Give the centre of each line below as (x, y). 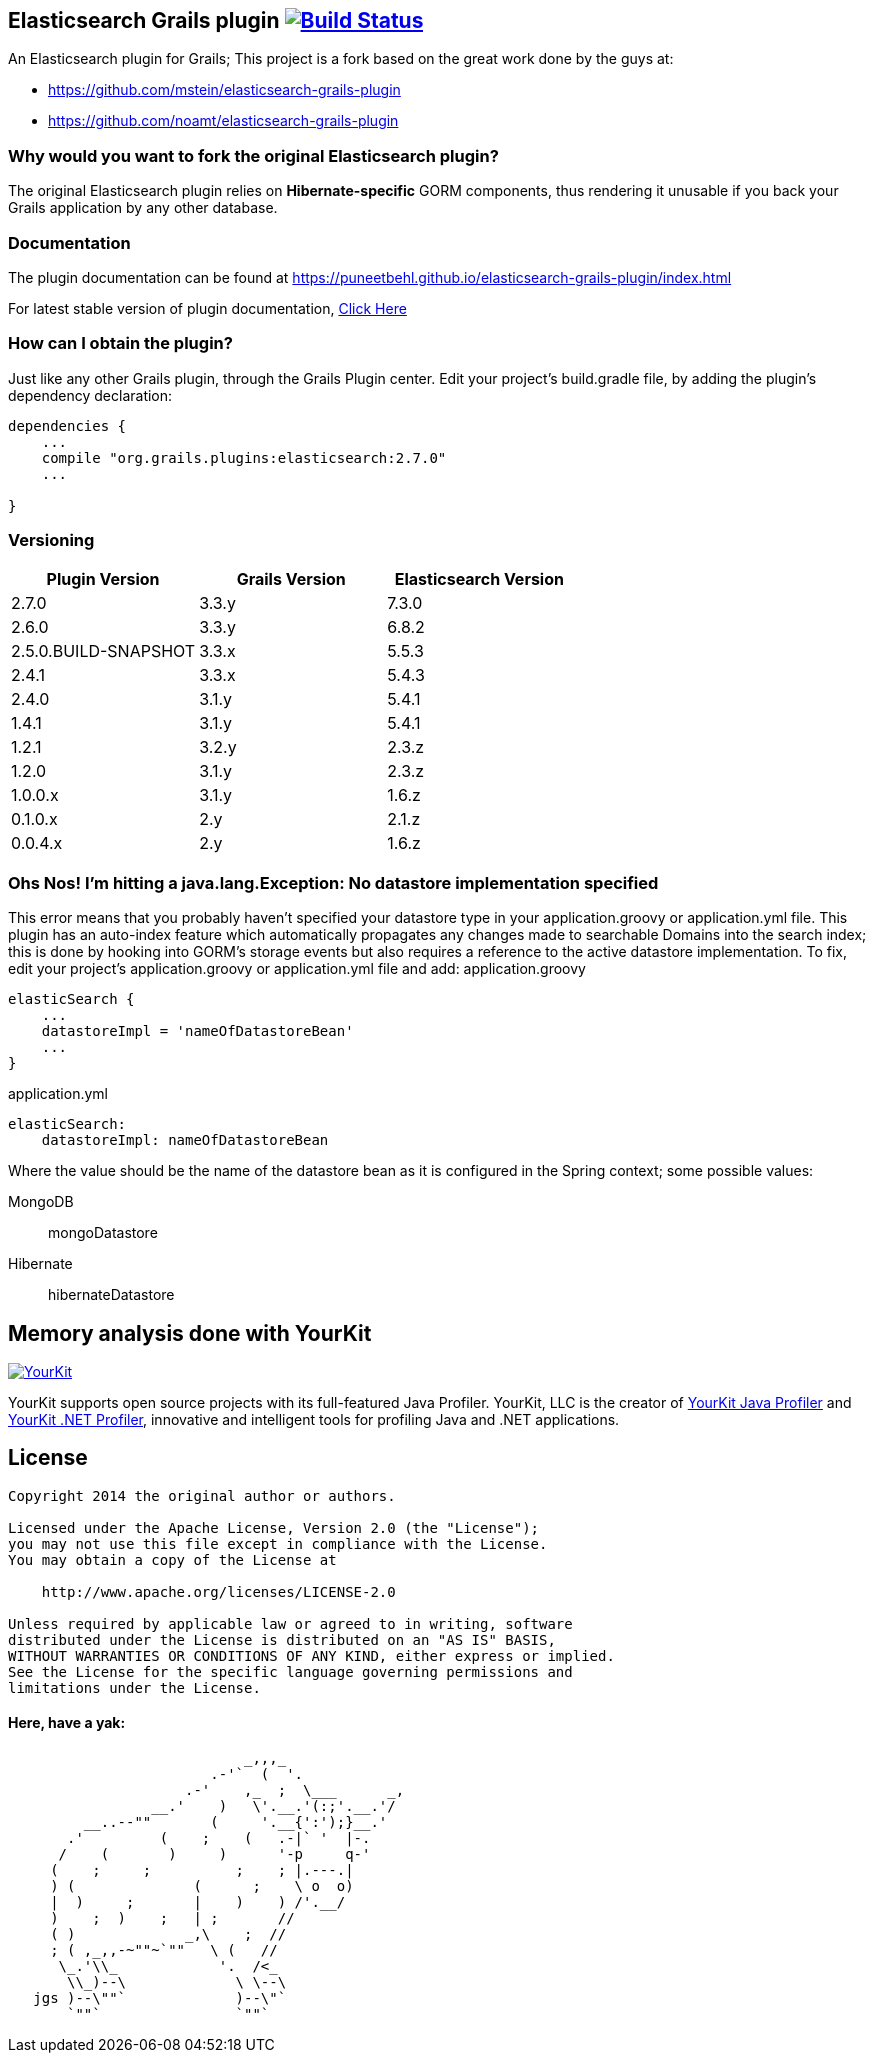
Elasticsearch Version (479, 579)
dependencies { (67, 425)
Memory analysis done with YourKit (190, 1333)
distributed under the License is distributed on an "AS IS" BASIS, (282, 1639)
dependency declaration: (90, 395)
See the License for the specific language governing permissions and (290, 1671)
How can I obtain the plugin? (120, 343)
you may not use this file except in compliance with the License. (278, 1543)
